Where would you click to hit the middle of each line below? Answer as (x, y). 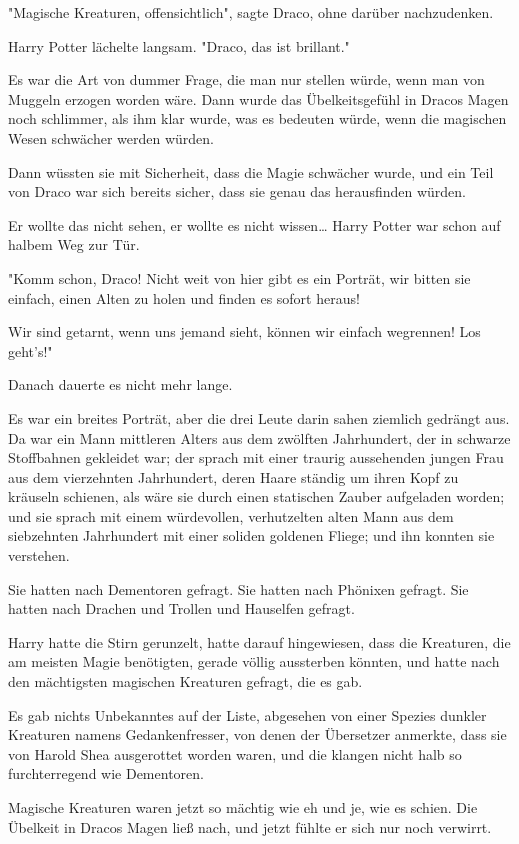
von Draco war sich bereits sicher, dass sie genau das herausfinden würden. (237, 191)
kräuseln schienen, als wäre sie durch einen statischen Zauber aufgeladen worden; (256, 496)
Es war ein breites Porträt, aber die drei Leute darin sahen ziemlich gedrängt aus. (259, 417)
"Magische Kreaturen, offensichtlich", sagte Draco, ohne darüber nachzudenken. (251, 12)
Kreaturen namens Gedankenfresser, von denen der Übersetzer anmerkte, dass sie (257, 734)
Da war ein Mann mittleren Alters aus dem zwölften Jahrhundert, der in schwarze (259, 437)
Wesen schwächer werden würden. (111, 137)
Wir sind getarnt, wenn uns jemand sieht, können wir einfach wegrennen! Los (244, 331)
